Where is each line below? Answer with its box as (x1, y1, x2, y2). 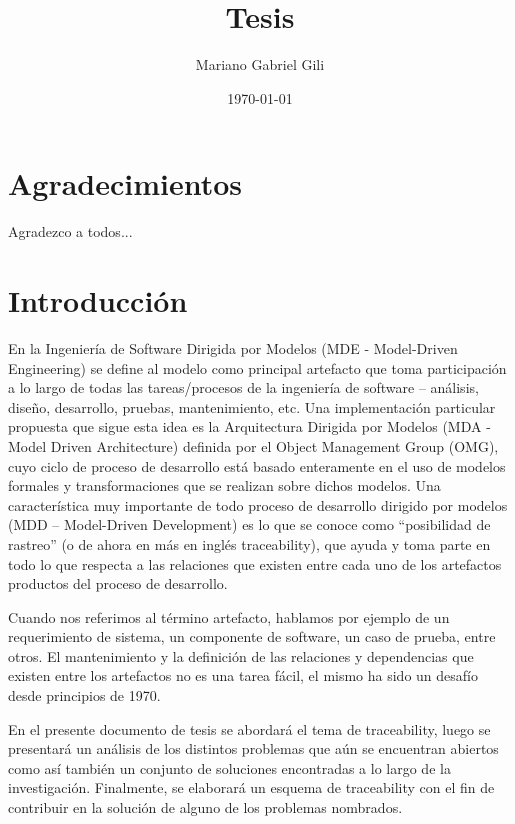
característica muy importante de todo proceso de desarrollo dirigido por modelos (8, 494, 508, 515)
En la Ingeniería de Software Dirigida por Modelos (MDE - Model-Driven (8, 337, 458, 358)
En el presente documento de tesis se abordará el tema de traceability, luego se (8, 718, 491, 739)
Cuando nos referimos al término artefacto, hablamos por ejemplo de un (8, 606, 450, 627)
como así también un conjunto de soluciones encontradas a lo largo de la (8, 757, 451, 778)
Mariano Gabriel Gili (195, 54, 325, 75)
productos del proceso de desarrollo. (8, 573, 228, 594)
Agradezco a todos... (8, 221, 133, 242)
